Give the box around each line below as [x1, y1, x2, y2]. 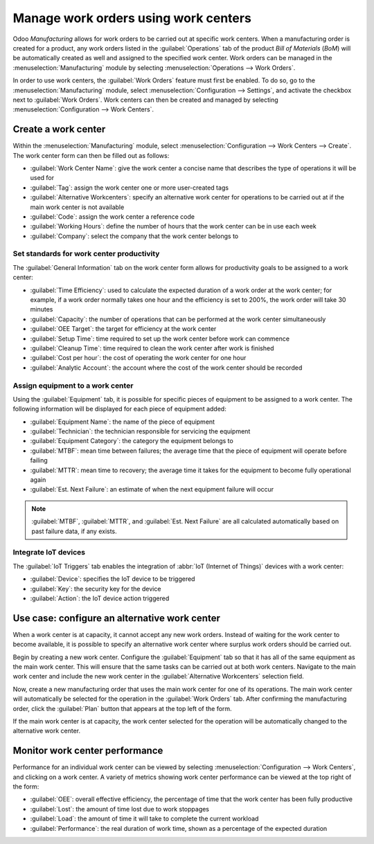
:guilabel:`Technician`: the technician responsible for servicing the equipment [30, 427, 251, 436]
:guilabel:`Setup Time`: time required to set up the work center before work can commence [30, 334, 290, 343]
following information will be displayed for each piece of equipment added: [12, 405, 226, 413]
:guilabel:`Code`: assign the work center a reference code [30, 212, 195, 221]
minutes [30, 305, 53, 314]
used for [30, 174, 55, 182]
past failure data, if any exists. [31, 527, 117, 535]
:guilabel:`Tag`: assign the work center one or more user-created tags [30, 183, 229, 192]
